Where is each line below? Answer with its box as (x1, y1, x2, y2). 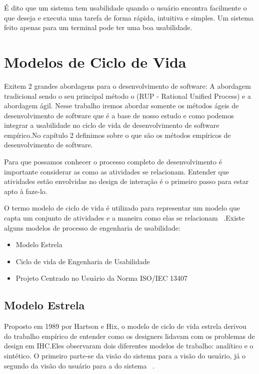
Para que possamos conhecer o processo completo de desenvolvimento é (4, 156, 222, 167)
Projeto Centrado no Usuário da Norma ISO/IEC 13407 (15, 273, 188, 283)
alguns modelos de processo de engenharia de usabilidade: (4, 222, 180, 233)
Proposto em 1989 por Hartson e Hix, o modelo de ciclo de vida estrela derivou (4, 321, 246, 331)
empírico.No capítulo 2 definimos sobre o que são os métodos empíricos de (4, 129, 231, 140)
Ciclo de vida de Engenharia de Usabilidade (15, 256, 150, 266)
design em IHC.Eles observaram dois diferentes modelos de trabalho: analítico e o (4, 340, 253, 351)
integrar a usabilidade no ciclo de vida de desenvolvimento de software (4, 120, 219, 130)
